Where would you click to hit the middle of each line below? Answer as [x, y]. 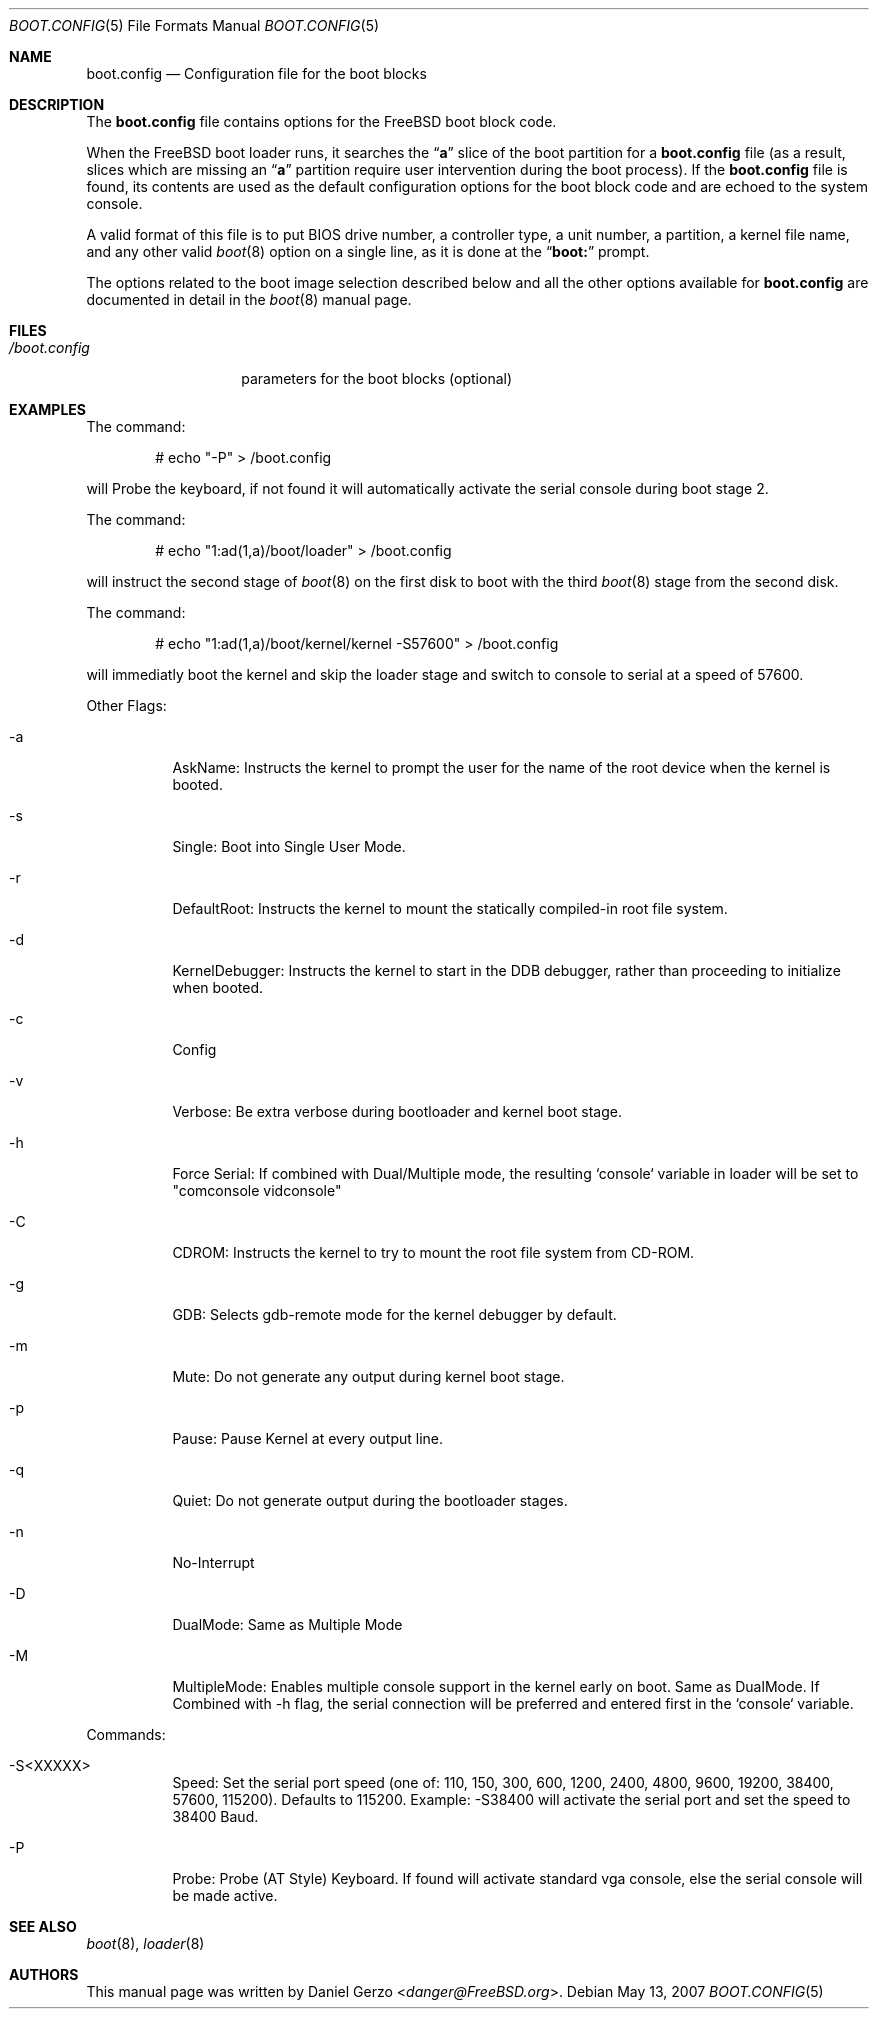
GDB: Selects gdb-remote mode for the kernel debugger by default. [394, 1314]
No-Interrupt [213, 1562]
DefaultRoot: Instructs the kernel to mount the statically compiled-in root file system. [450, 908]
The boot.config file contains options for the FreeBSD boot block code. [321, 121]
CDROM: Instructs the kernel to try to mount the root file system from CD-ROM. [433, 1252]
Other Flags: [126, 705]
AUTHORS [44, 1974]
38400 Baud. [215, 1816]
